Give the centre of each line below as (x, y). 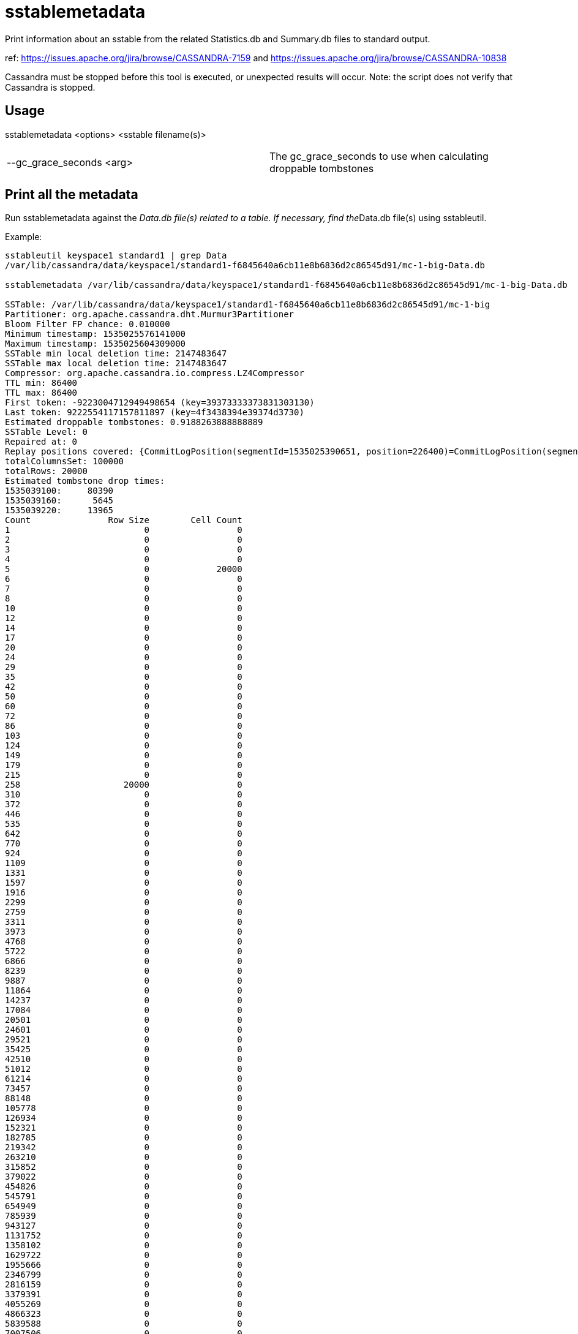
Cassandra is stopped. (50, 87)
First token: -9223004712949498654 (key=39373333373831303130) (160, 403)
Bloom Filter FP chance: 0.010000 (88, 324)
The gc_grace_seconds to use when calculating (379, 156)
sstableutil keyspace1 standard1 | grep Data (116, 256)
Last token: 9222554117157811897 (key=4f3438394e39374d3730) (155, 413)
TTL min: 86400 (41, 383)
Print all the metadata (72, 195)
